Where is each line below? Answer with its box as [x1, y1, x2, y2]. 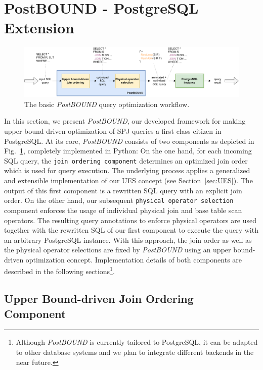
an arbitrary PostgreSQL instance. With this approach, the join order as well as [4, 234, 252, 245]
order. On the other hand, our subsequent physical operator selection [4, 195, 234, 205]
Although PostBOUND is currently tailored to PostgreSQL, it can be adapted [16, 337, 258, 347]
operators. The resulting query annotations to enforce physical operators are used [4, 215, 256, 225]
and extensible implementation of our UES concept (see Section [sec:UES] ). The [4, 175, 253, 186]
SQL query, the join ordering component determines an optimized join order [4, 155, 248, 166]
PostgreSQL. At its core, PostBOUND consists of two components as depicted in [4, 135, 254, 146]
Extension [4, 17, 74, 38]
